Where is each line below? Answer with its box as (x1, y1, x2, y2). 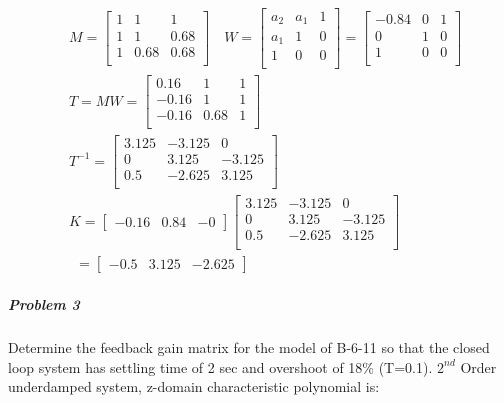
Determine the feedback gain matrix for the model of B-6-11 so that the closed (8, 337, 490, 358)
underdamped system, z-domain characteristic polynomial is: (8, 376, 380, 397)
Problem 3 (8, 294, 80, 315)
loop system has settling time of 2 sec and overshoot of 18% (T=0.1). (8, 356, 433, 377)
